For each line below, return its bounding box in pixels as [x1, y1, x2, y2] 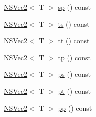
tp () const [58, 52, 91, 62]
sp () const [58, 2, 91, 12]
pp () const [58, 102, 92, 113]
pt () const [58, 85, 91, 96]
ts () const [58, 18, 90, 29]
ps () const [58, 69, 91, 79]
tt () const [58, 35, 90, 46]
